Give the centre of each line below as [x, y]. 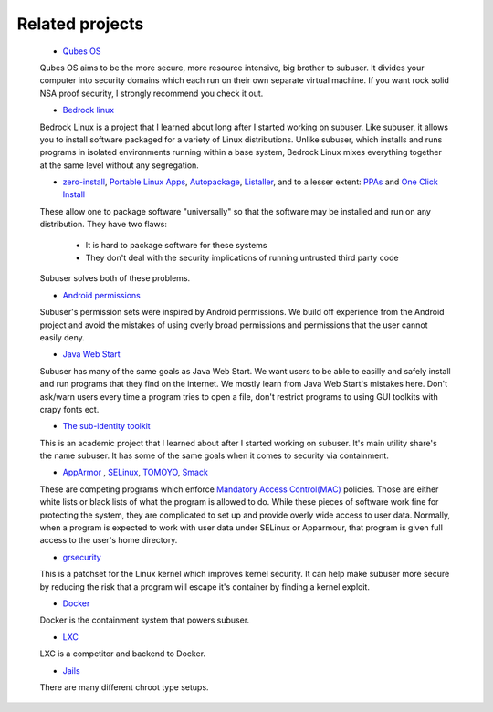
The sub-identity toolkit [106, 426]
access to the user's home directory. [109, 540]
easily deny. [63, 337]
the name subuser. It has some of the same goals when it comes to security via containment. [215, 455]
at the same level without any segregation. [120, 165]
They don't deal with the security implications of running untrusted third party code [242, 258]
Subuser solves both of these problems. [115, 278]
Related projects [80, 24]
